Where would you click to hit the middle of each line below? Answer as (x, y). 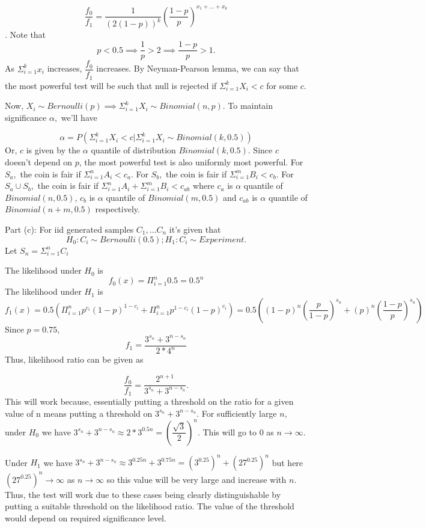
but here (288, 462)
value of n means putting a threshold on (79, 413)
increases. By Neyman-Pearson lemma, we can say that (198, 68)
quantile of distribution (133, 150)
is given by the (53, 150)
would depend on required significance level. (86, 517)
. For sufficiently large (237, 413)
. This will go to (227, 431)
